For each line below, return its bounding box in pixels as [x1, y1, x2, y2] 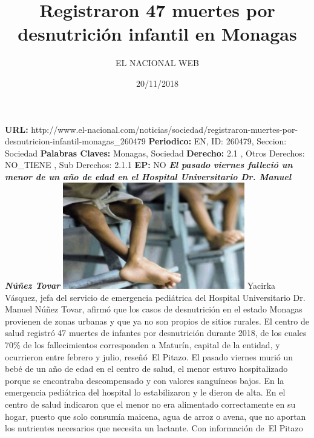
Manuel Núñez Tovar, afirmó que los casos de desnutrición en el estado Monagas [5, 303, 303, 315]
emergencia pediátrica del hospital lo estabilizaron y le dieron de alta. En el [5, 386, 286, 399]
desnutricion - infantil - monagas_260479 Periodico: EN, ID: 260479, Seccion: [5, 135, 287, 147]
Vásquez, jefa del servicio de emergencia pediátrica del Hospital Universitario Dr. [5, 291, 306, 303]
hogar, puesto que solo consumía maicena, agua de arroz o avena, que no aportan [5, 409, 306, 422]
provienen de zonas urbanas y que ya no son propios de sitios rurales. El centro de [5, 314, 310, 327]
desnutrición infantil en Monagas [18, 21, 297, 46]
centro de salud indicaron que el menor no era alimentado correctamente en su [5, 398, 296, 411]
